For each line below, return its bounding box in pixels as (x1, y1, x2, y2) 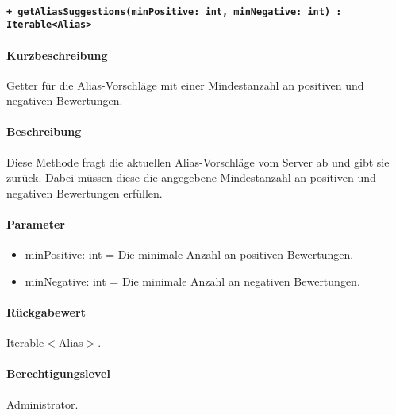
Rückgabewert (6, 304, 86, 321)
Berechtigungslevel (6, 365, 110, 382)
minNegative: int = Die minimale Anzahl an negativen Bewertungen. (25, 272, 360, 289)
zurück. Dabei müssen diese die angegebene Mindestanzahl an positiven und (6, 169, 376, 186)
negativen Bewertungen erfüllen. (6, 184, 163, 201)
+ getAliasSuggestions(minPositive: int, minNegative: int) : (6, 6, 342, 17)
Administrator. (6, 395, 79, 412)
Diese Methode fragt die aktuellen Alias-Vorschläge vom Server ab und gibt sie (6, 153, 390, 170)
